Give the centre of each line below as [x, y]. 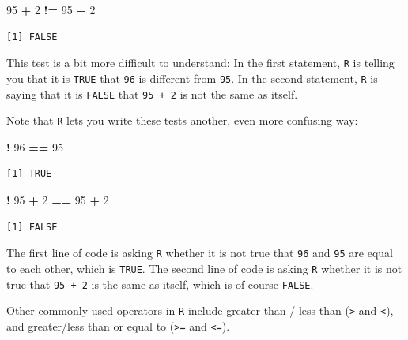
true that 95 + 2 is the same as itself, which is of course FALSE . [160, 284]
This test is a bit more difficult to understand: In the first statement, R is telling [200, 63]
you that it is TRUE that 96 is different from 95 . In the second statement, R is [192, 78]
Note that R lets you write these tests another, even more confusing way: [182, 120]
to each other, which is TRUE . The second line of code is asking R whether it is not [204, 268]
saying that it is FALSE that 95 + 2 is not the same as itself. [152, 93]
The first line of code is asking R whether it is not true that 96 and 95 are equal [200, 253]
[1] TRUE [29, 174]
